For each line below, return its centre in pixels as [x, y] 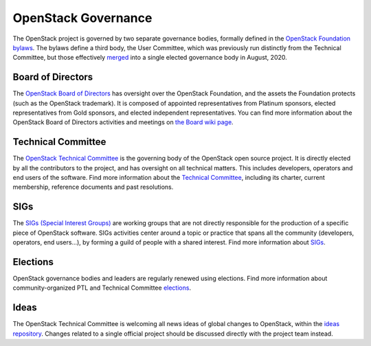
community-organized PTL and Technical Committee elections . [102, 288]
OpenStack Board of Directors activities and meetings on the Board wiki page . [123, 122]
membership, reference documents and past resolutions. [93, 187]
